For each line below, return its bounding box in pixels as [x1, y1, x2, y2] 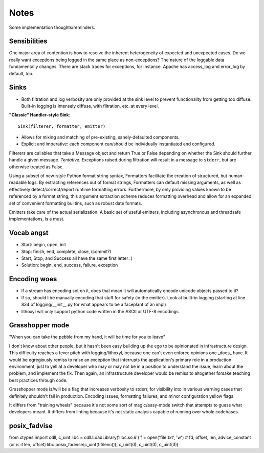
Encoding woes [9, 275, 57, 283]
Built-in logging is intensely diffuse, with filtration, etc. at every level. [21, 103, 159, 109]
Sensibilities [9, 37, 47, 45]
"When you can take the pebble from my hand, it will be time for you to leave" [9, 334, 166, 340]
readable [9, 180, 27, 185]
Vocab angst [9, 229, 49, 237]
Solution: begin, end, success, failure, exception [21, 262, 118, 268]
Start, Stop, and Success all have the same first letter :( [21, 255, 132, 261]
